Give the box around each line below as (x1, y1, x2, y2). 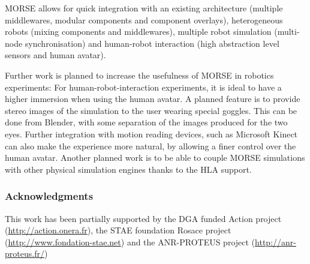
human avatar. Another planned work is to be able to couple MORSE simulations (5, 151, 305, 164)
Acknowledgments (5, 188, 94, 203)
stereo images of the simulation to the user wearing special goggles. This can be (5, 104, 297, 116)
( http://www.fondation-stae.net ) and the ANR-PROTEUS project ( (5, 235, 255, 248)
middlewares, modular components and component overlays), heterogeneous (5, 13, 283, 26)
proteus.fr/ (5, 247, 44, 260)
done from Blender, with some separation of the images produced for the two (5, 116, 288, 128)
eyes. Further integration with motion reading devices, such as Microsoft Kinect (5, 127, 298, 140)
